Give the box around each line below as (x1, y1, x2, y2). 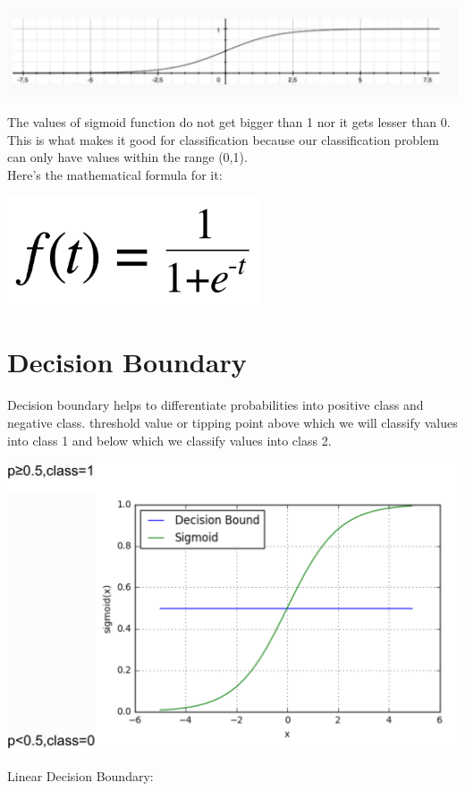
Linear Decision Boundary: (7, 767, 154, 786)
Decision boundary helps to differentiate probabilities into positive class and (7, 395, 424, 414)
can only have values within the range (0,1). (7, 148, 248, 166)
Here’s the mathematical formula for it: (7, 165, 223, 183)
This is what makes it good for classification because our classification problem (7, 130, 439, 149)
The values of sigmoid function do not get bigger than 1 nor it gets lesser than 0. (7, 113, 451, 131)
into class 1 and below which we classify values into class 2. (7, 430, 332, 449)
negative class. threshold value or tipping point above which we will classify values (7, 413, 458, 431)
